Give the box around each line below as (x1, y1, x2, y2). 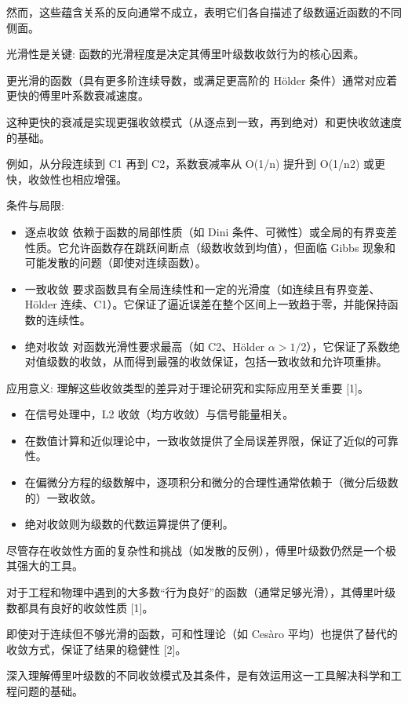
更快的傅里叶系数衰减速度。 (6, 87, 149, 104)
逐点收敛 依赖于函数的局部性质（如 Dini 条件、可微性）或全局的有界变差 (24, 223, 398, 239)
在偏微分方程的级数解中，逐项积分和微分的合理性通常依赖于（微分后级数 (24, 474, 399, 491)
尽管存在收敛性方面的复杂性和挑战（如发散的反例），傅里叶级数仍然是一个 (6, 542, 385, 558)
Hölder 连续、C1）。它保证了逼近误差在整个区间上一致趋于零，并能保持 (24, 296, 388, 312)
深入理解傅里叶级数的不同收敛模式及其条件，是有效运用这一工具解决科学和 (6, 667, 391, 684)
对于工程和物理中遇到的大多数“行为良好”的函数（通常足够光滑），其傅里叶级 (6, 584, 396, 600)
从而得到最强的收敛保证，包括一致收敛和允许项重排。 (112, 353, 388, 370)
